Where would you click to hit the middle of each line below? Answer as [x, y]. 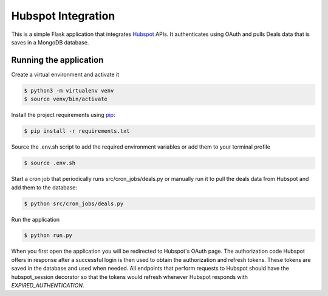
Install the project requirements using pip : [63, 115]
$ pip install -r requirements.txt [77, 131]
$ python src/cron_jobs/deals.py [74, 203]
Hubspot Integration [63, 16]
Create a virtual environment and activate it [65, 74]
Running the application [57, 60]
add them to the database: [44, 187]
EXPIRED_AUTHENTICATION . [48, 286]
